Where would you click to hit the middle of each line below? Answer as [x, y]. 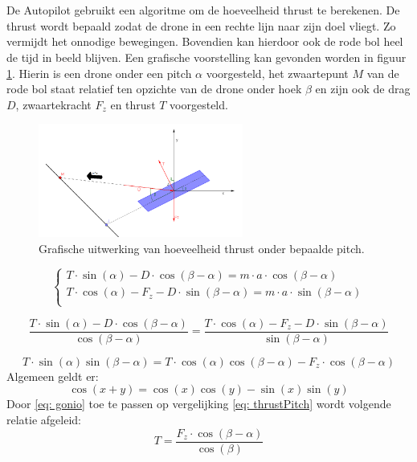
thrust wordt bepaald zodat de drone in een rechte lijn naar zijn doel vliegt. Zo [201, 25]
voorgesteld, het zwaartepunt [277, 73]
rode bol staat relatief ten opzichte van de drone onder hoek [154, 89]
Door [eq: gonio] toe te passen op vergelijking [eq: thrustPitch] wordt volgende [199, 404]
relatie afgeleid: [44, 419]
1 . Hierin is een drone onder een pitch [99, 73]
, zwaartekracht [53, 104]
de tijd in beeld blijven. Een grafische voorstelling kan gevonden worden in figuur [206, 57]
